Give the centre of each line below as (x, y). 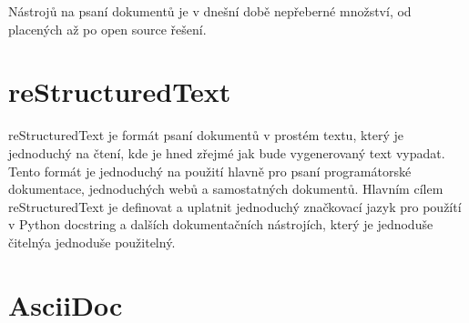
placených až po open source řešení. (107, 29)
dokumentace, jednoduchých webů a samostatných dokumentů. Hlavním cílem (226, 189)
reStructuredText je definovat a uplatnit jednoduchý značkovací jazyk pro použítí (235, 206)
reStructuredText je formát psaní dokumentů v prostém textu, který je (206, 135)
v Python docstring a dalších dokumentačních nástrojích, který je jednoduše (221, 224)
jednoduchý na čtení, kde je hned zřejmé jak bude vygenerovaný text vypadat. (227, 152)
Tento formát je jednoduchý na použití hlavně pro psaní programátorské (210, 171)
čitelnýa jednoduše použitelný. (92, 242)
